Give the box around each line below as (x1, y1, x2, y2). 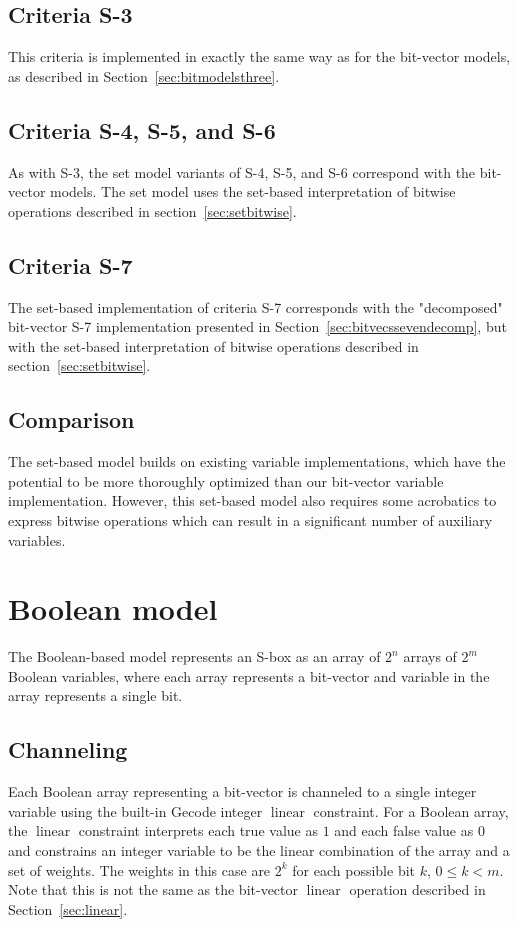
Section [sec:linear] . (8, 898, 128, 919)
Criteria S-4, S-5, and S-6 (8, 114, 276, 145)
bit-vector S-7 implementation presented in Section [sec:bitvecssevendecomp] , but (8, 316, 507, 337)
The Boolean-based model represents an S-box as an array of (8, 646, 381, 667)
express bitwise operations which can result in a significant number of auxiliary (8, 509, 493, 530)
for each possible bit (292, 859, 415, 880)
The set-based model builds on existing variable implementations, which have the (8, 451, 506, 472)
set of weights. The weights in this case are (8, 859, 271, 880)
